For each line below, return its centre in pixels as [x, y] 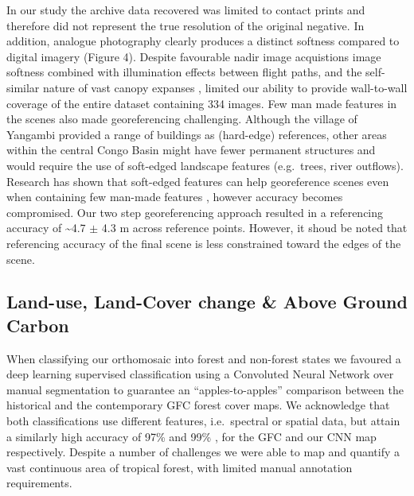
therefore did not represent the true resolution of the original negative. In [186, 25]
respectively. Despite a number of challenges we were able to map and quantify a [203, 452]
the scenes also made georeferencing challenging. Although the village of [182, 119]
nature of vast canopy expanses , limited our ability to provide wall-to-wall [225, 87]
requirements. [39, 483]
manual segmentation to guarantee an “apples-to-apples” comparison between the [205, 389]
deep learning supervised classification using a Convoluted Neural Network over [200, 374]
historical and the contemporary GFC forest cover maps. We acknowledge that [198, 405]
